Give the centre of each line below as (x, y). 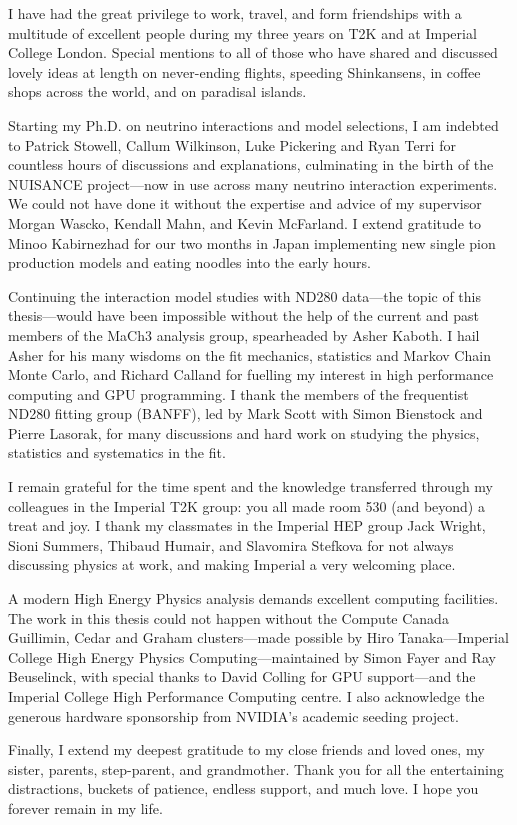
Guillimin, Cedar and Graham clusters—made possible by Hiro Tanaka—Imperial (258, 637)
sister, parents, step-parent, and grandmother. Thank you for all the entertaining (256, 768)
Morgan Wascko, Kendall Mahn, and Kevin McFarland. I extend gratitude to (244, 222)
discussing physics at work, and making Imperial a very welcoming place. (232, 564)
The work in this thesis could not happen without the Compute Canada (228, 617)
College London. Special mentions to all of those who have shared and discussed (253, 52)
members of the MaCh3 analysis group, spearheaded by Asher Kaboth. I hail (244, 334)
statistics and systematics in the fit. (117, 452)
